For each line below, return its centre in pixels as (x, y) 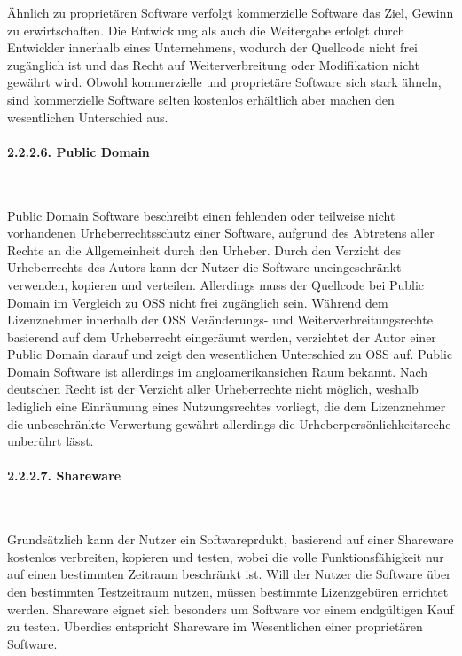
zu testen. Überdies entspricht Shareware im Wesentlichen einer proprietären (215, 626)
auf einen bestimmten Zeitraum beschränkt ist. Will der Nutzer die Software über (229, 574)
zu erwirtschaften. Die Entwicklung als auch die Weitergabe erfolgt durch (206, 30)
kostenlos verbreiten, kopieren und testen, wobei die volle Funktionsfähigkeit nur (226, 556)
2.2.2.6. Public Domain (78, 151)
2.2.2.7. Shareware (64, 476)
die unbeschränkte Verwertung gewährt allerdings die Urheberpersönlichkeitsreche (229, 423)
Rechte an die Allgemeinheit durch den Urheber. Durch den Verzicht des (204, 250)
